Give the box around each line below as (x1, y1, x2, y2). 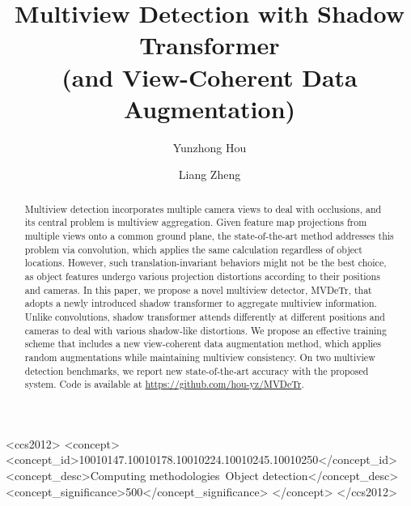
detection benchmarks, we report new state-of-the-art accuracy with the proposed (24, 364, 369, 377)
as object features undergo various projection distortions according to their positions (24, 269, 380, 283)
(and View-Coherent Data (61, 60, 358, 93)
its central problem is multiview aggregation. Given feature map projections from (24, 215, 367, 229)
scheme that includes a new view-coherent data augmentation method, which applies (24, 337, 381, 351)
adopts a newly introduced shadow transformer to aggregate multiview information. (24, 296, 377, 310)
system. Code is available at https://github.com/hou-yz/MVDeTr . (24, 377, 304, 391)
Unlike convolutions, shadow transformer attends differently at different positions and (24, 309, 385, 323)
